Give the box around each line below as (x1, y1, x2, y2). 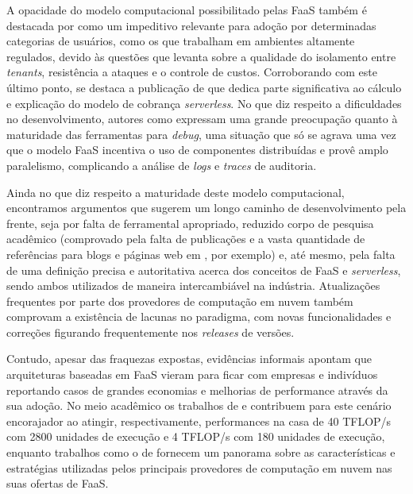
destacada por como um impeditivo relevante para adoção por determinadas (6, 17, 376, 33)
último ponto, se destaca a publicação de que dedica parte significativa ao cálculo (6, 79, 402, 95)
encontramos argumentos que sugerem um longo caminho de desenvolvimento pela (6, 199, 407, 216)
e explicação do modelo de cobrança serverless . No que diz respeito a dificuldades (6, 95, 402, 111)
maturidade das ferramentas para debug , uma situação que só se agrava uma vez (6, 125, 396, 142)
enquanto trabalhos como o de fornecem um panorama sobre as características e (6, 444, 396, 461)
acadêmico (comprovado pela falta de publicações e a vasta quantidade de (6, 230, 365, 247)
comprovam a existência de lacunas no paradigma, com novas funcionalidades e (6, 308, 392, 325)
